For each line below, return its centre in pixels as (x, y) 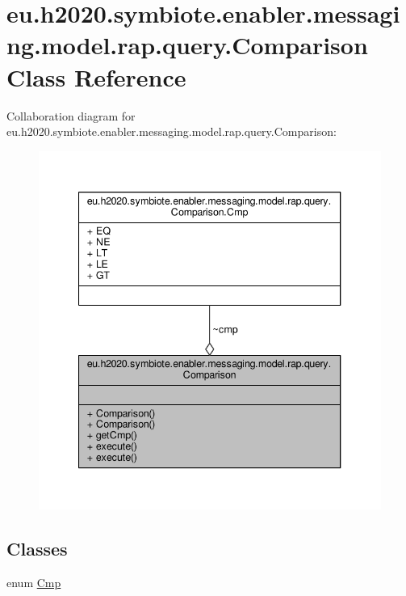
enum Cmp (34, 583)
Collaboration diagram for (71, 115)
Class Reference (96, 76)
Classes (37, 549)
